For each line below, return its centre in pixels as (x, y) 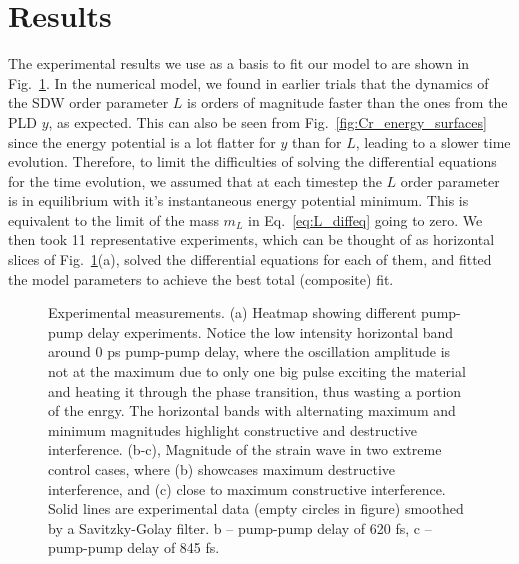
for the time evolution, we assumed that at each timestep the (195, 180)
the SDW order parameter (88, 102)
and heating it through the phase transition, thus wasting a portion (255, 390)
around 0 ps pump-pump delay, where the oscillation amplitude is (249, 351)
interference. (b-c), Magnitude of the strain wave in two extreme (245, 449)
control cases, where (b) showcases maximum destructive (222, 469)
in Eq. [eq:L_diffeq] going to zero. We (365, 219)
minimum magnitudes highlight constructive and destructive (232, 429)
